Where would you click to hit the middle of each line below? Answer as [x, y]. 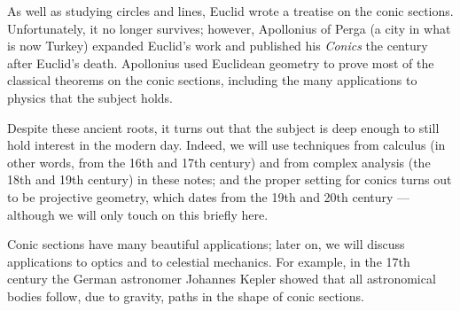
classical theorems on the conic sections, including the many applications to [212, 80]
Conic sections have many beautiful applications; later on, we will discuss [206, 244]
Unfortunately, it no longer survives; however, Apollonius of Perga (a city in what [229, 28]
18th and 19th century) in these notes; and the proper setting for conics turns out [230, 179]
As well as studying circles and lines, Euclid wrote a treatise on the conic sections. [230, 11]
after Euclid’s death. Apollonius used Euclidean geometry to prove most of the [221, 62]
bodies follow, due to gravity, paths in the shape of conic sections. [186, 295]
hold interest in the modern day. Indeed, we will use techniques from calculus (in [226, 145]
